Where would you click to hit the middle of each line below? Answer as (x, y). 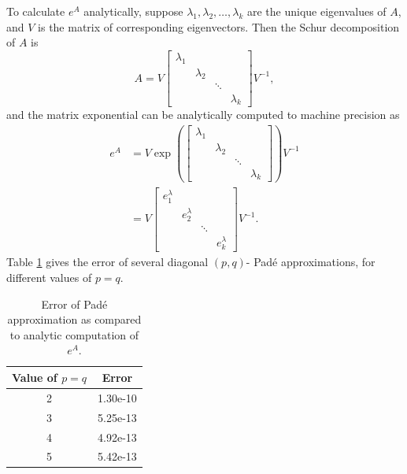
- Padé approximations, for (311, 262)
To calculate (36, 11)
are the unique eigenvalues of (316, 11)
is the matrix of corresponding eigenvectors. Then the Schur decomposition (219, 26)
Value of (35, 377)
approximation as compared (74, 319)
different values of (49, 277)
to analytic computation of (74, 334)
